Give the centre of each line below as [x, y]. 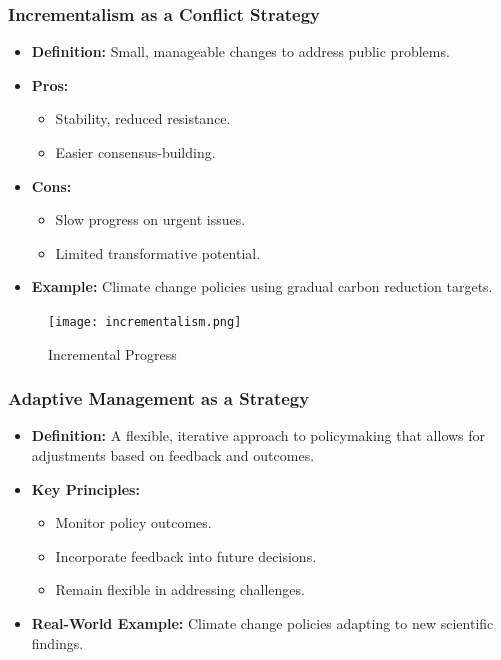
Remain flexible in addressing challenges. [180, 589]
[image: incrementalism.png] [145, 321]
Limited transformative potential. [158, 252]
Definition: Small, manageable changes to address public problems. [240, 51]
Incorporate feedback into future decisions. [186, 555]
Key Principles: [85, 488]
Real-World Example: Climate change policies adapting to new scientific [262, 623]
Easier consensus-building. [135, 152]
